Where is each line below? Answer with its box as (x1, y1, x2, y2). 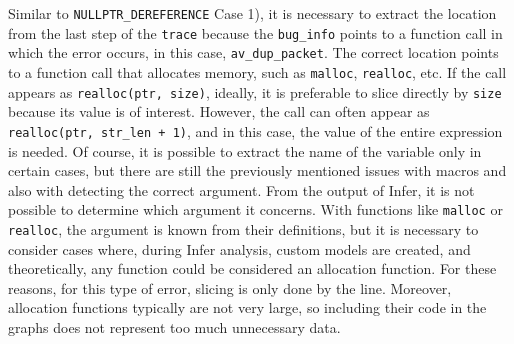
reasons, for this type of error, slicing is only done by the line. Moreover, (8, 277, 452, 298)
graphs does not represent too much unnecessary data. (8, 317, 341, 337)
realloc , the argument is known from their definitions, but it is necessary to (8, 218, 479, 239)
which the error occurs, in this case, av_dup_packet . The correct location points (8, 42, 499, 63)
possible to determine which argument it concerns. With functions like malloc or (8, 199, 503, 220)
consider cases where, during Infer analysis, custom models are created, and (8, 238, 471, 259)
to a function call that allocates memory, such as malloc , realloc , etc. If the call (8, 61, 507, 82)
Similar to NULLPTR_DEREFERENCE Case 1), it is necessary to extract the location (8, 3, 497, 23)
